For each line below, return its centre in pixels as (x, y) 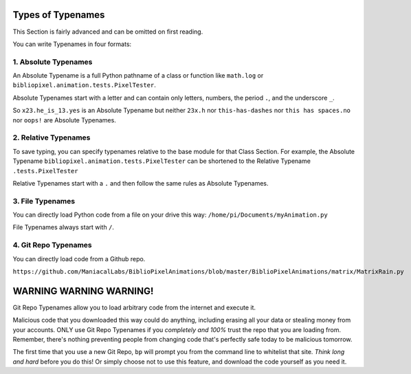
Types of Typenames (59, 15)
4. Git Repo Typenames (52, 245)
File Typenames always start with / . (64, 228)
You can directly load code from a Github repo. (79, 258)
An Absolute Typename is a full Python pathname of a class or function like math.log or (138, 76)
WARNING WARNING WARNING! (83, 291)
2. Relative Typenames (52, 137)
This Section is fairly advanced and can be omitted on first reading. (108, 32)
